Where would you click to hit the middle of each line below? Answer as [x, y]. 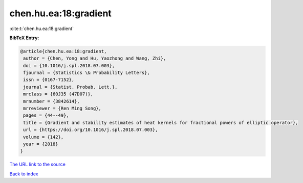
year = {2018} [41, 144]
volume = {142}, [44, 137]
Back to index [24, 174]
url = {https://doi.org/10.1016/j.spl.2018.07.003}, [91, 130]
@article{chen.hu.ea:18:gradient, [63, 51]
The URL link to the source [38, 164]
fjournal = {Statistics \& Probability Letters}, [87, 73]
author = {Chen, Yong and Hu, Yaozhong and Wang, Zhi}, [95, 58]
